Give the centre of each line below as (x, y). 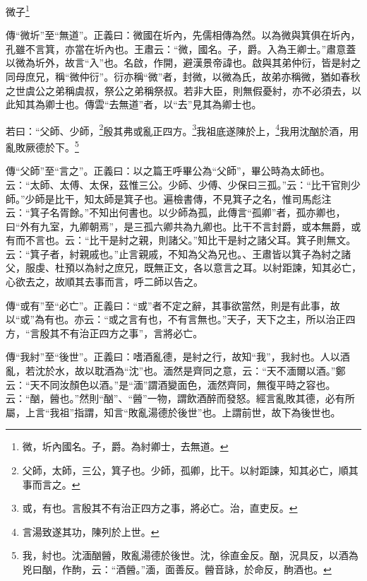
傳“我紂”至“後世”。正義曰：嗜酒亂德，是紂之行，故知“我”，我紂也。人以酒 (178, 357)
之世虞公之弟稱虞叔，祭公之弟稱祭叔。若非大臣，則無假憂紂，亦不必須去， (179, 90)
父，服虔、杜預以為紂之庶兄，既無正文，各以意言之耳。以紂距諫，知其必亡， (183, 268)
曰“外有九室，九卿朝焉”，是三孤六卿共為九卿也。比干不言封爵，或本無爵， (179, 226)
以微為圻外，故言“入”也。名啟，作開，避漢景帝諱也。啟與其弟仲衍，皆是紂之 (183, 63)
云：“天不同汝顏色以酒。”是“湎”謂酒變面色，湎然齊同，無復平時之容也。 (171, 384)
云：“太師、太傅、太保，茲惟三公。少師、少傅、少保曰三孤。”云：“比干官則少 (183, 184)
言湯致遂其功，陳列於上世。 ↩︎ (91, 531)
